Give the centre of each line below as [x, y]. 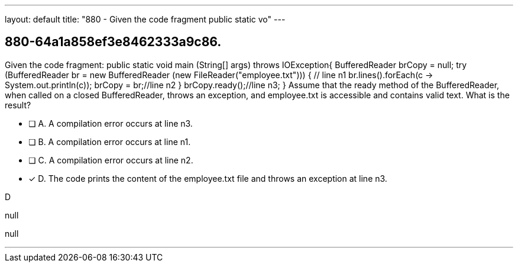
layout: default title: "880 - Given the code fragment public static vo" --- [145, 19]
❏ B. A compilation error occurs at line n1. [110, 141]
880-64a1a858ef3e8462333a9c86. [113, 42]
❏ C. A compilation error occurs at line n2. [111, 160]
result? [18, 105]
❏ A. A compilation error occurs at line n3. [111, 123]
